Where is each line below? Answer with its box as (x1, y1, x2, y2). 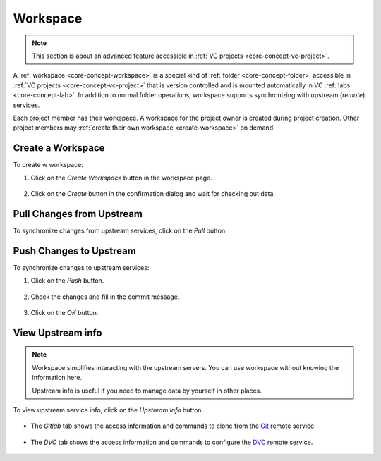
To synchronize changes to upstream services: (13, 263, 150, 271)
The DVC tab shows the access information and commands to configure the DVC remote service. (30, 438, 313, 446)
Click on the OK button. (30, 308, 99, 316)
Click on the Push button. (30, 276, 104, 285)
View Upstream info (13, 326, 102, 338)
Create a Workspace (13, 142, 105, 154)
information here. (32, 374, 83, 382)
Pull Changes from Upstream (13, 208, 143, 220)
